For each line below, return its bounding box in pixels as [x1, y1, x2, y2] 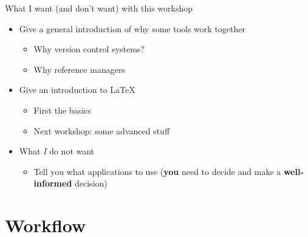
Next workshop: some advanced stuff [33, 124, 170, 137]
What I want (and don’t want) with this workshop [5, 2, 193, 14]
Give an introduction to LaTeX [19, 83, 135, 96]
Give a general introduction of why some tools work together [19, 22, 245, 35]
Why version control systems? [33, 43, 145, 55]
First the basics [33, 103, 91, 116]
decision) [75, 177, 108, 190]
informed [33, 177, 72, 190]
